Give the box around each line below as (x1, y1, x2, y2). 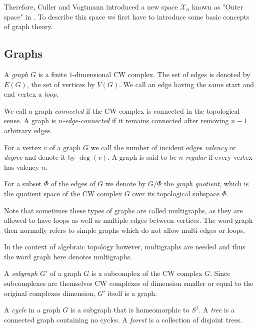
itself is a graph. (107, 287, 157, 298)
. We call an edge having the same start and (119, 79, 254, 89)
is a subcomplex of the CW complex (91, 268, 202, 278)
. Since (210, 268, 230, 278)
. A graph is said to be (107, 152, 177, 162)
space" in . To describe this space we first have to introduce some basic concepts (4, 11, 249, 22)
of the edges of (50, 178, 95, 189)
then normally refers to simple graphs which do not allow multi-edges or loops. (4, 224, 245, 235)
